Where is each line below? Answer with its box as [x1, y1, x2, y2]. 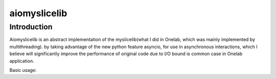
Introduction [9, 22, 53, 31]
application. [9, 58, 34, 64]
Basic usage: [9, 67, 37, 73]
